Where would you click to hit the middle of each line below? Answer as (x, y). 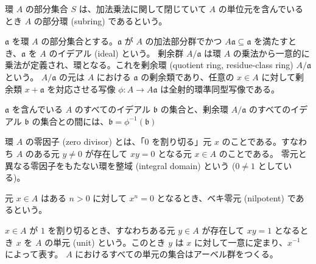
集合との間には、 (75, 121)
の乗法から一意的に (271, 53)
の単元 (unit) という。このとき (105, 242)
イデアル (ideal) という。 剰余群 (121, 53)
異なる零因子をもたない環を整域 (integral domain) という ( (120, 165)
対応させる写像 (86, 89)
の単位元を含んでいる (261, 9)
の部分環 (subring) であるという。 (100, 20)
